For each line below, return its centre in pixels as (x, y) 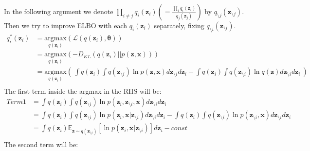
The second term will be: (41, 144)
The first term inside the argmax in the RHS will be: (83, 91)
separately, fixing (179, 25)
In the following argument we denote (59, 11)
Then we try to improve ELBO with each (66, 25)
